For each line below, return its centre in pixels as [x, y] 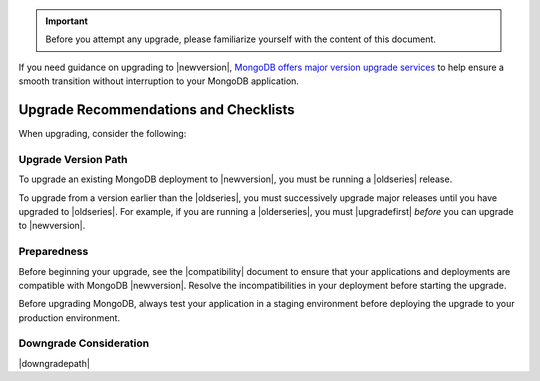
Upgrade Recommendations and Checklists [156, 109]
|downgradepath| [54, 363]
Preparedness [53, 252]
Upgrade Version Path [73, 159]
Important [67, 21]
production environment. [69, 317]
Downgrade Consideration [84, 343]
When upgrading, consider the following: [102, 134]
